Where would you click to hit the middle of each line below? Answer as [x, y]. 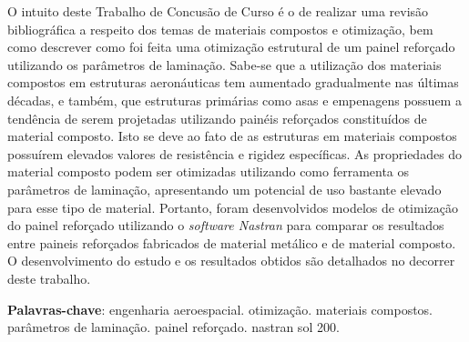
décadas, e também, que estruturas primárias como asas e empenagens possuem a [234, 100]
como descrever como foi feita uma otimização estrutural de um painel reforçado [231, 47]
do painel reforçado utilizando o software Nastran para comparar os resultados [226, 225]
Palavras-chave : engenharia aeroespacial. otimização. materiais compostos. [220, 309]
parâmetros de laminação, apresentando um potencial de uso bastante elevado [224, 189]
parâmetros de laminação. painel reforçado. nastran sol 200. [173, 327]
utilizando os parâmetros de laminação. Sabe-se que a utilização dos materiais [224, 64]
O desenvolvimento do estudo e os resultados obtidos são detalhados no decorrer [231, 261]
